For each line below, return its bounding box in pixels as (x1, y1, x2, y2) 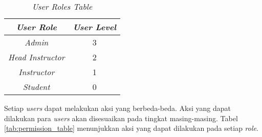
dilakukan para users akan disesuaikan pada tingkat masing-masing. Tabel (4, 112, 238, 123)
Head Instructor (8, 51, 65, 63)
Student (23, 81, 50, 93)
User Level (73, 21, 117, 33)
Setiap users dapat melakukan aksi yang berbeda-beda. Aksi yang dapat (4, 103, 231, 113)
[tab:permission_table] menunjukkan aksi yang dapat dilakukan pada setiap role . (4, 123, 258, 133)
